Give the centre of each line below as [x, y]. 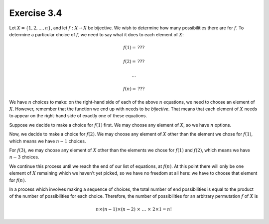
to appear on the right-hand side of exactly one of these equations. [78, 116]
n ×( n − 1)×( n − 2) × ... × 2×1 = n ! [134, 209]
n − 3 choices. [24, 157]
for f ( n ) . [18, 180]
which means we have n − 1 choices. [48, 141]
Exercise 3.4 [36, 13]
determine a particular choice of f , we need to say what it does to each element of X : [96, 34]
